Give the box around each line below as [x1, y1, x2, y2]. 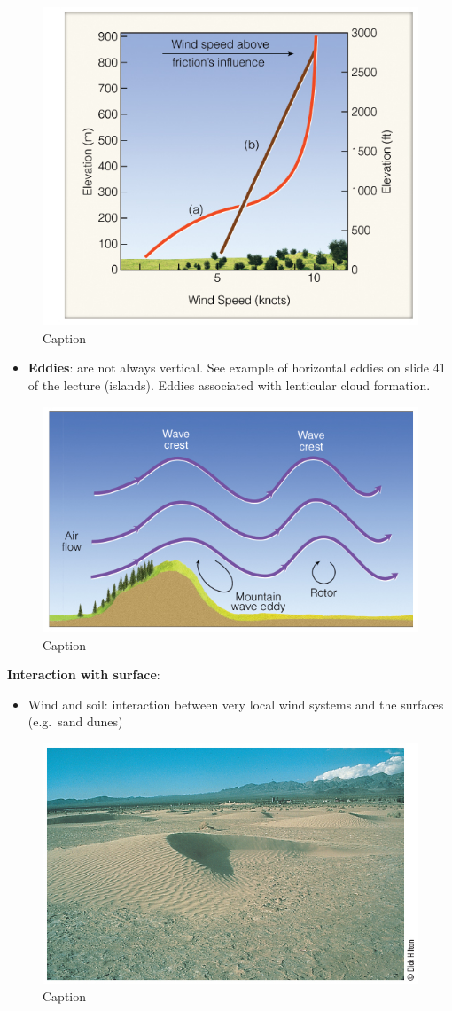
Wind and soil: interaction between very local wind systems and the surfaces [27, 694, 444, 713]
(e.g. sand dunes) [27, 712, 123, 731]
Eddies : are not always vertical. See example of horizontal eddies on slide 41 [27, 358, 446, 377]
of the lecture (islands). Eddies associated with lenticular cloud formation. [27, 375, 431, 394]
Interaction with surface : [7, 665, 160, 684]
